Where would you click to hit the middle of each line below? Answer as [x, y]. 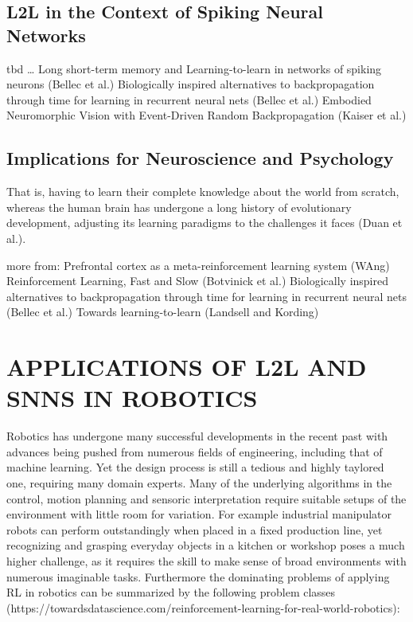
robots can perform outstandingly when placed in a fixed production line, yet [195, 529]
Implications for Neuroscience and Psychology [200, 158]
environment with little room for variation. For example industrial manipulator [199, 514]
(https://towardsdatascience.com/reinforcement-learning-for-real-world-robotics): [203, 607]
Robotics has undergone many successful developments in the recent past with [197, 436]
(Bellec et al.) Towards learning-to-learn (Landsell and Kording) [163, 312]
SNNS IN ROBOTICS [132, 398]
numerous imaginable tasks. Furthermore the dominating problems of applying [198, 576]
